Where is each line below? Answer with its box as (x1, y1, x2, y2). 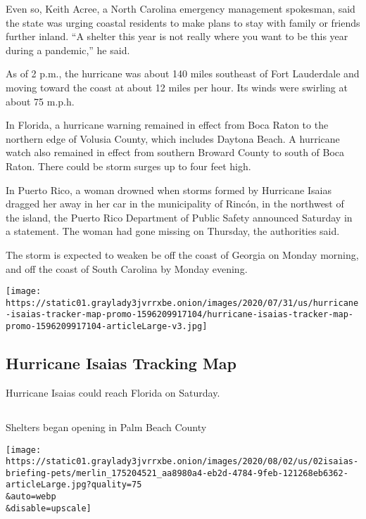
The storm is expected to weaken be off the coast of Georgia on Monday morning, (6, 247, 359, 262)
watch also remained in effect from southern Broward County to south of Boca (6, 145, 345, 160)
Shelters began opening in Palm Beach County (6, 419, 207, 434)
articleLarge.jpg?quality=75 (6, 480, 142, 490)
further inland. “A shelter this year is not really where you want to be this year (6, 29, 348, 44)
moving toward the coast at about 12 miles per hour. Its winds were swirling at (6, 79, 348, 94)
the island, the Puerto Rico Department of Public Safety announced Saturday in (6, 210, 353, 224)
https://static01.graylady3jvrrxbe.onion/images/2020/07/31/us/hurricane (6, 297, 359, 308)
